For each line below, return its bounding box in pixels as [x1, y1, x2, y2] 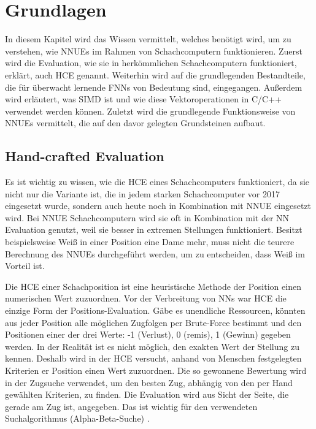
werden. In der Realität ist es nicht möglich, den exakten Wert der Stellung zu [5, 340, 299, 352]
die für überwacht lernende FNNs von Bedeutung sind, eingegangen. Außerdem [5, 80, 303, 93]
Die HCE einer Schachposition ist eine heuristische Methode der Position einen [5, 279, 301, 292]
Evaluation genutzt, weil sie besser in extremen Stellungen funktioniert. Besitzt [5, 223, 303, 236]
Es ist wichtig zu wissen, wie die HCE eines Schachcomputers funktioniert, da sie [5, 175, 310, 188]
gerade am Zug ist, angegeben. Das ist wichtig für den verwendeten [5, 400, 258, 412]
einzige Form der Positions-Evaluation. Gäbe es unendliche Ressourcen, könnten [5, 304, 306, 317]
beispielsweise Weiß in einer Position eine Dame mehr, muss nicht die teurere [5, 235, 295, 248]
